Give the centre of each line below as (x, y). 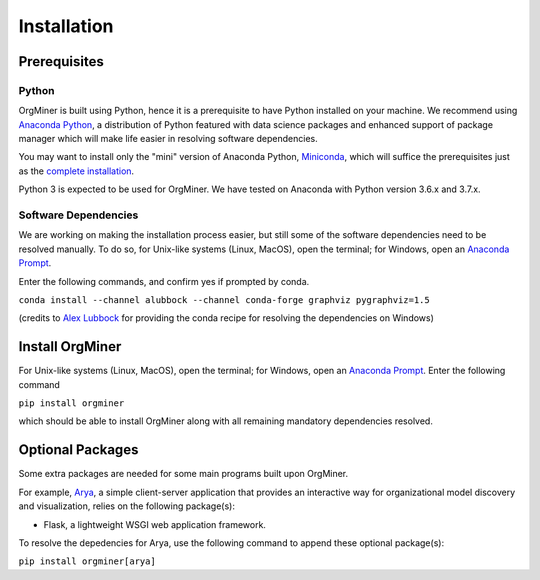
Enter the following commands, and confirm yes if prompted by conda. (164, 281)
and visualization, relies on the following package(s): (126, 506)
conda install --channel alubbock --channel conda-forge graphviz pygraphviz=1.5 (224, 299)
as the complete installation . (76, 171)
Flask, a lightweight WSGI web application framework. (155, 524)
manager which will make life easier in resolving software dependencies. (168, 139)
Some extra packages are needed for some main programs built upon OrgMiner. (183, 474)
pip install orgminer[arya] (87, 561)
